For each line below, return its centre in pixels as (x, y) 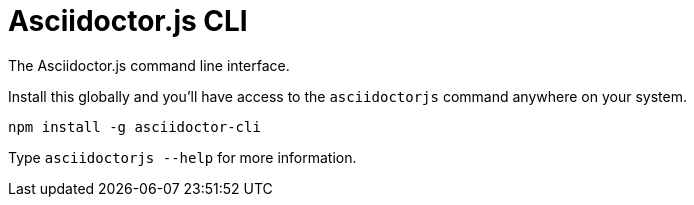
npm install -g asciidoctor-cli (134, 126)
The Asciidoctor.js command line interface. (149, 65)
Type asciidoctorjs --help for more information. (182, 157)
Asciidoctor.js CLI (128, 21)
